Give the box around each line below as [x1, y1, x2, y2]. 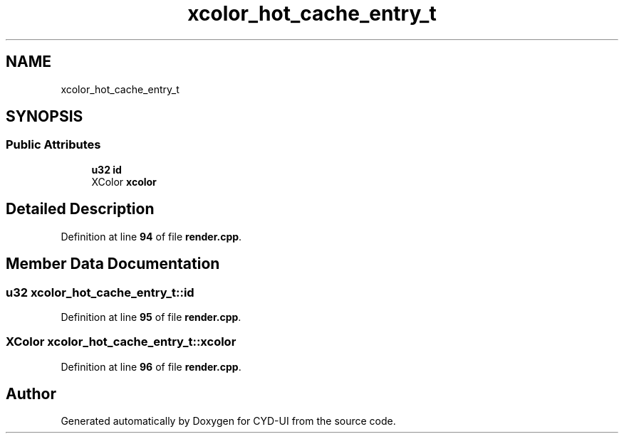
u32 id [91, 163, 122, 176]
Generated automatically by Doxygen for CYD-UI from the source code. [61, 415, 396, 428]
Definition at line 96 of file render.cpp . [61, 360, 241, 373]
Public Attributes [6, 137, 101, 152]
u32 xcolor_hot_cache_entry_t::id [6, 285, 194, 300]
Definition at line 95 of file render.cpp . [61, 310, 241, 323]
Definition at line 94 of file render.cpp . [61, 230, 242, 243]
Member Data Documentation [6, 255, 220, 273]
